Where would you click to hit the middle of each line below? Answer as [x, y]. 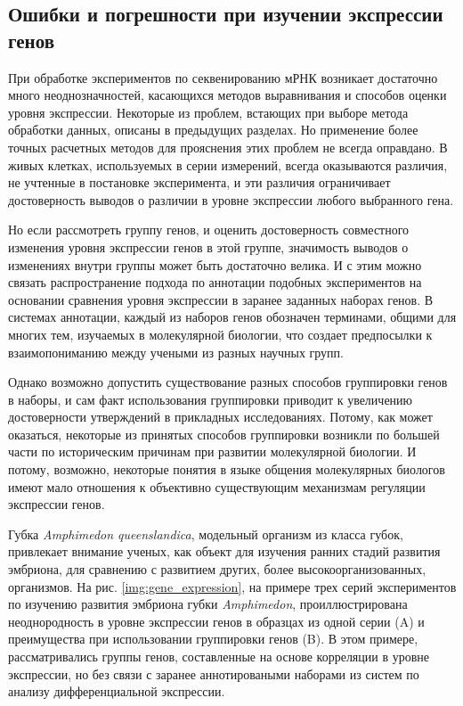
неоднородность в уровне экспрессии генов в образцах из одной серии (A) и [216, 621]
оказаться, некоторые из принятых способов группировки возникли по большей [224, 434]
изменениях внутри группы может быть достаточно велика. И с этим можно [215, 264]
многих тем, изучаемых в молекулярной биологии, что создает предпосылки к [220, 334]
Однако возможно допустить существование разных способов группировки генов [228, 382]
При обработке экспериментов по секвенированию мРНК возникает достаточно [223, 77]
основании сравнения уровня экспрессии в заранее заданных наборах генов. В [221, 299]
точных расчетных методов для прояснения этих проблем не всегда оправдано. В [228, 147]
